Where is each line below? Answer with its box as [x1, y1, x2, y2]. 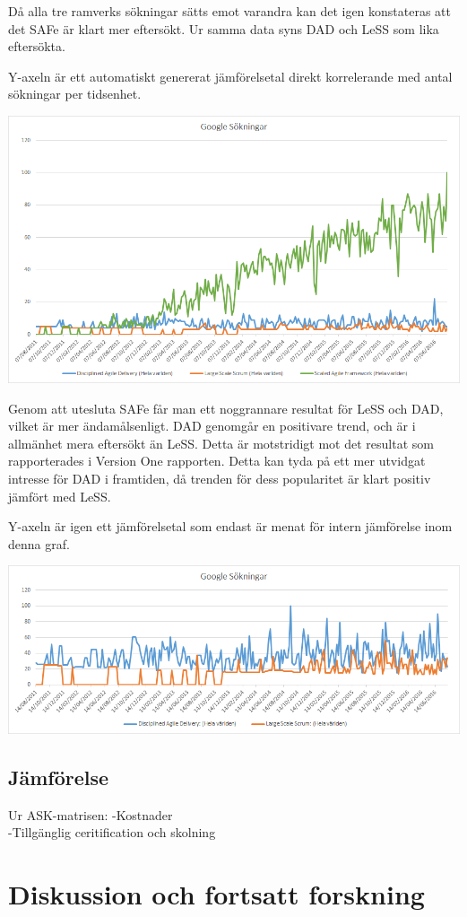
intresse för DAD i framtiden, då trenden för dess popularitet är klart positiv [8, 469, 431, 488]
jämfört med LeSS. [8, 486, 111, 505]
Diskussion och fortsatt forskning [8, 875, 425, 912]
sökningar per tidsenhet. [8, 84, 142, 103]
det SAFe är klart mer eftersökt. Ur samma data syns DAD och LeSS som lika [8, 19, 439, 38]
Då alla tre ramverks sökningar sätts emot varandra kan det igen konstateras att [8, 2, 452, 20]
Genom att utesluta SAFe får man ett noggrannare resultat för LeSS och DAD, [8, 398, 444, 417]
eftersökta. [8, 37, 65, 56]
